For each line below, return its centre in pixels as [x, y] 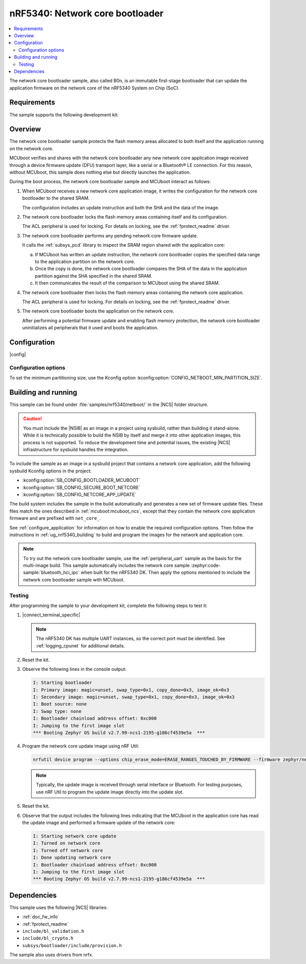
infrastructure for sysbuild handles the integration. [76, 449]
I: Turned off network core [68, 850]
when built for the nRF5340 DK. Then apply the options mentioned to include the [165, 572]
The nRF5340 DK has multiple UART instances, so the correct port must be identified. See [131, 639]
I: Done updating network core [72, 858]
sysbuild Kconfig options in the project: [50, 471]
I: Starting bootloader [63, 683]
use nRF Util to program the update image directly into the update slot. [110, 792]
